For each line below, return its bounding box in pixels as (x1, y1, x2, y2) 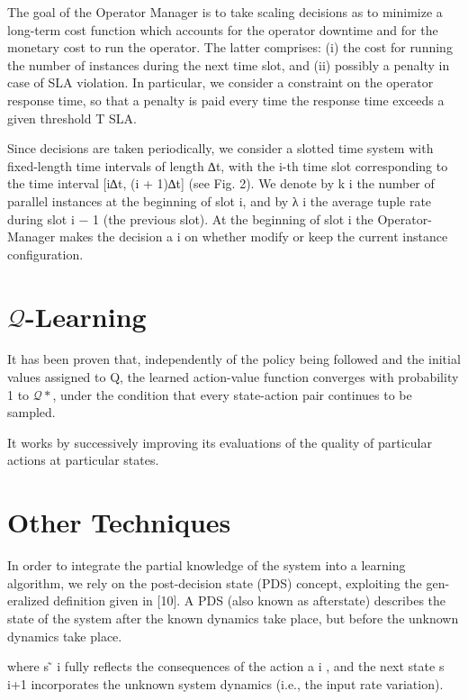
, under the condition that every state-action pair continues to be (52, 385, 412, 404)
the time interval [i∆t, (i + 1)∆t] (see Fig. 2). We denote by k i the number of (7, 174, 435, 193)
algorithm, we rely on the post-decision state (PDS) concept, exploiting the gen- (7, 573, 450, 592)
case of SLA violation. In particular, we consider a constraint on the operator (7, 73, 434, 92)
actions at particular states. (7, 450, 159, 469)
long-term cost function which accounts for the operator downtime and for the (7, 20, 438, 39)
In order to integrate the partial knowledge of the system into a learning (7, 556, 406, 575)
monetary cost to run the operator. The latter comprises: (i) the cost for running (7, 38, 453, 57)
